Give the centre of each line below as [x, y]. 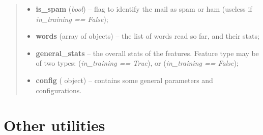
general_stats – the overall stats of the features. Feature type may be [147, 53]
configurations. [59, 90]
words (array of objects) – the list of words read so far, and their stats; [148, 36]
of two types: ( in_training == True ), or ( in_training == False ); [137, 63]
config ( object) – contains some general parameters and [124, 80]
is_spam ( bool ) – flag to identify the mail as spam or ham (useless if [144, 9]
